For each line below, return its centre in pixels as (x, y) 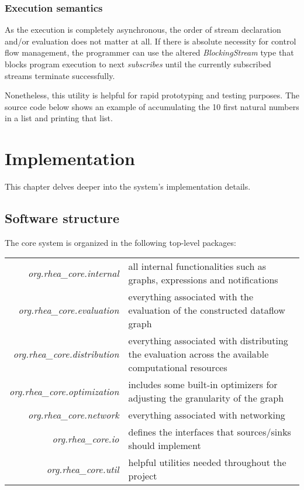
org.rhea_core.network (74, 415)
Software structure (62, 218)
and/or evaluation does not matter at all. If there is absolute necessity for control (151, 41)
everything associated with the (191, 297)
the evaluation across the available (198, 354)
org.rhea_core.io (86, 438)
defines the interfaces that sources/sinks (210, 432)
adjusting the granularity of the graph (206, 398)
